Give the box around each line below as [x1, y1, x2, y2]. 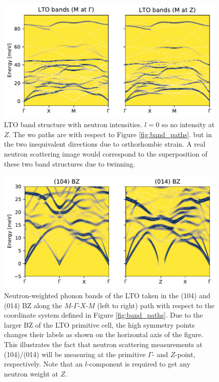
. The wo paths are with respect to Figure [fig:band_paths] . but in [8, 129, 212, 139]
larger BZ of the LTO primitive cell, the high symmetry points [4, 319, 195, 330]
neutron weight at [4, 368, 58, 379]
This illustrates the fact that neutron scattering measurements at [4, 339, 203, 349]
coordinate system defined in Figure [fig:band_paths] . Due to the [4, 310, 203, 320]
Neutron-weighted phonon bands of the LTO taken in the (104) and [4, 290, 211, 301]
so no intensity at [161, 119, 215, 130]
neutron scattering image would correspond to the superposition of [4, 149, 208, 159]
